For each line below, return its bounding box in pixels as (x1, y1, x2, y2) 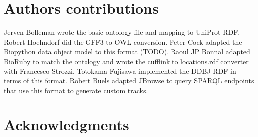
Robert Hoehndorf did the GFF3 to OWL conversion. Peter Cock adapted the (4, 36, 242, 47)
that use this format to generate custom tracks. (4, 85, 148, 95)
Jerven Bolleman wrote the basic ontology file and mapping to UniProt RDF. (4, 27, 240, 37)
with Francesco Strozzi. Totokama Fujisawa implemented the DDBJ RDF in (4, 66, 236, 76)
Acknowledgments (4, 114, 129, 135)
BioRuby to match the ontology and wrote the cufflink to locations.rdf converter (4, 56, 249, 66)
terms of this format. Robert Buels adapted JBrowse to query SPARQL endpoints (4, 75, 254, 86)
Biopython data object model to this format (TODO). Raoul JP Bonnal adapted (4, 46, 250, 57)
